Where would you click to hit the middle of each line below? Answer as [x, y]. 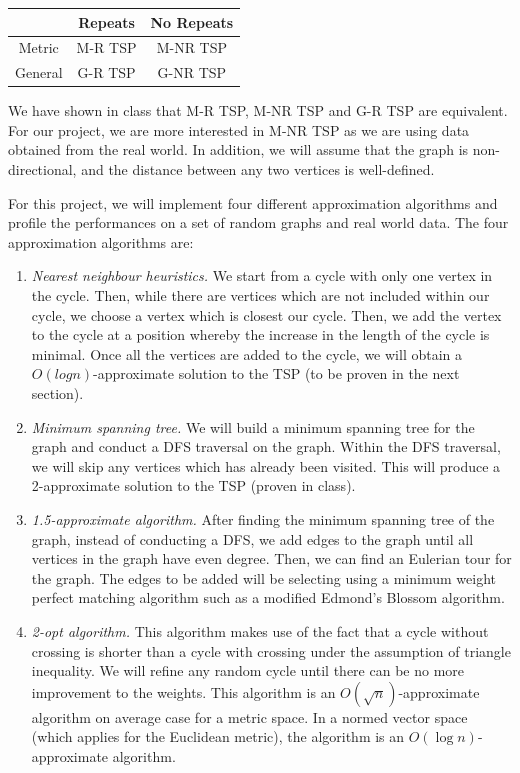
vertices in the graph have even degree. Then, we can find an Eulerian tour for [271, 558]
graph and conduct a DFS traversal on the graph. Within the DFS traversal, [266, 446]
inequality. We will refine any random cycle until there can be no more [248, 670]
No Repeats [192, 21]
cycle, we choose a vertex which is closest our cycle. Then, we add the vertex [266, 314]
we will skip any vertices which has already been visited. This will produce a [266, 465]
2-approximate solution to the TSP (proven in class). [193, 485]
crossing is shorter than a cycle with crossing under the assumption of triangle [271, 650]
